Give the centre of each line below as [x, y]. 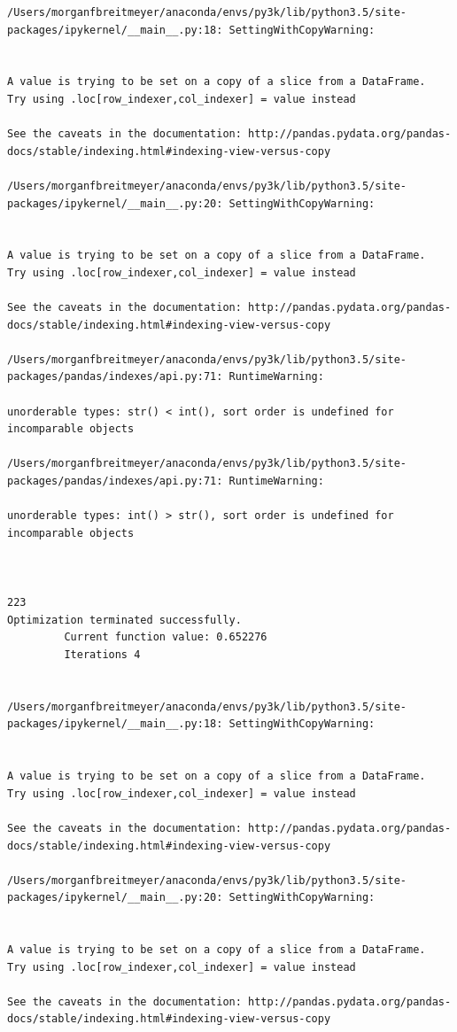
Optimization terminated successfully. [124, 620]
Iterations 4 [102, 654]
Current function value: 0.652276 [166, 637]
